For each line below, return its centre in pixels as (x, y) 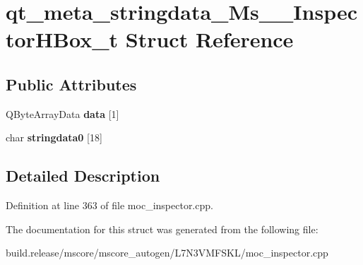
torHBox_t (62, 39)
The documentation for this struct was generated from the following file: (162, 229)
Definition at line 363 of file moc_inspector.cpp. (109, 205)
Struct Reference (209, 39)
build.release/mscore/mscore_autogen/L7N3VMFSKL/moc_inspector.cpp (167, 253)
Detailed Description (83, 176)
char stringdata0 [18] (54, 137)
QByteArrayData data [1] (63, 113)
